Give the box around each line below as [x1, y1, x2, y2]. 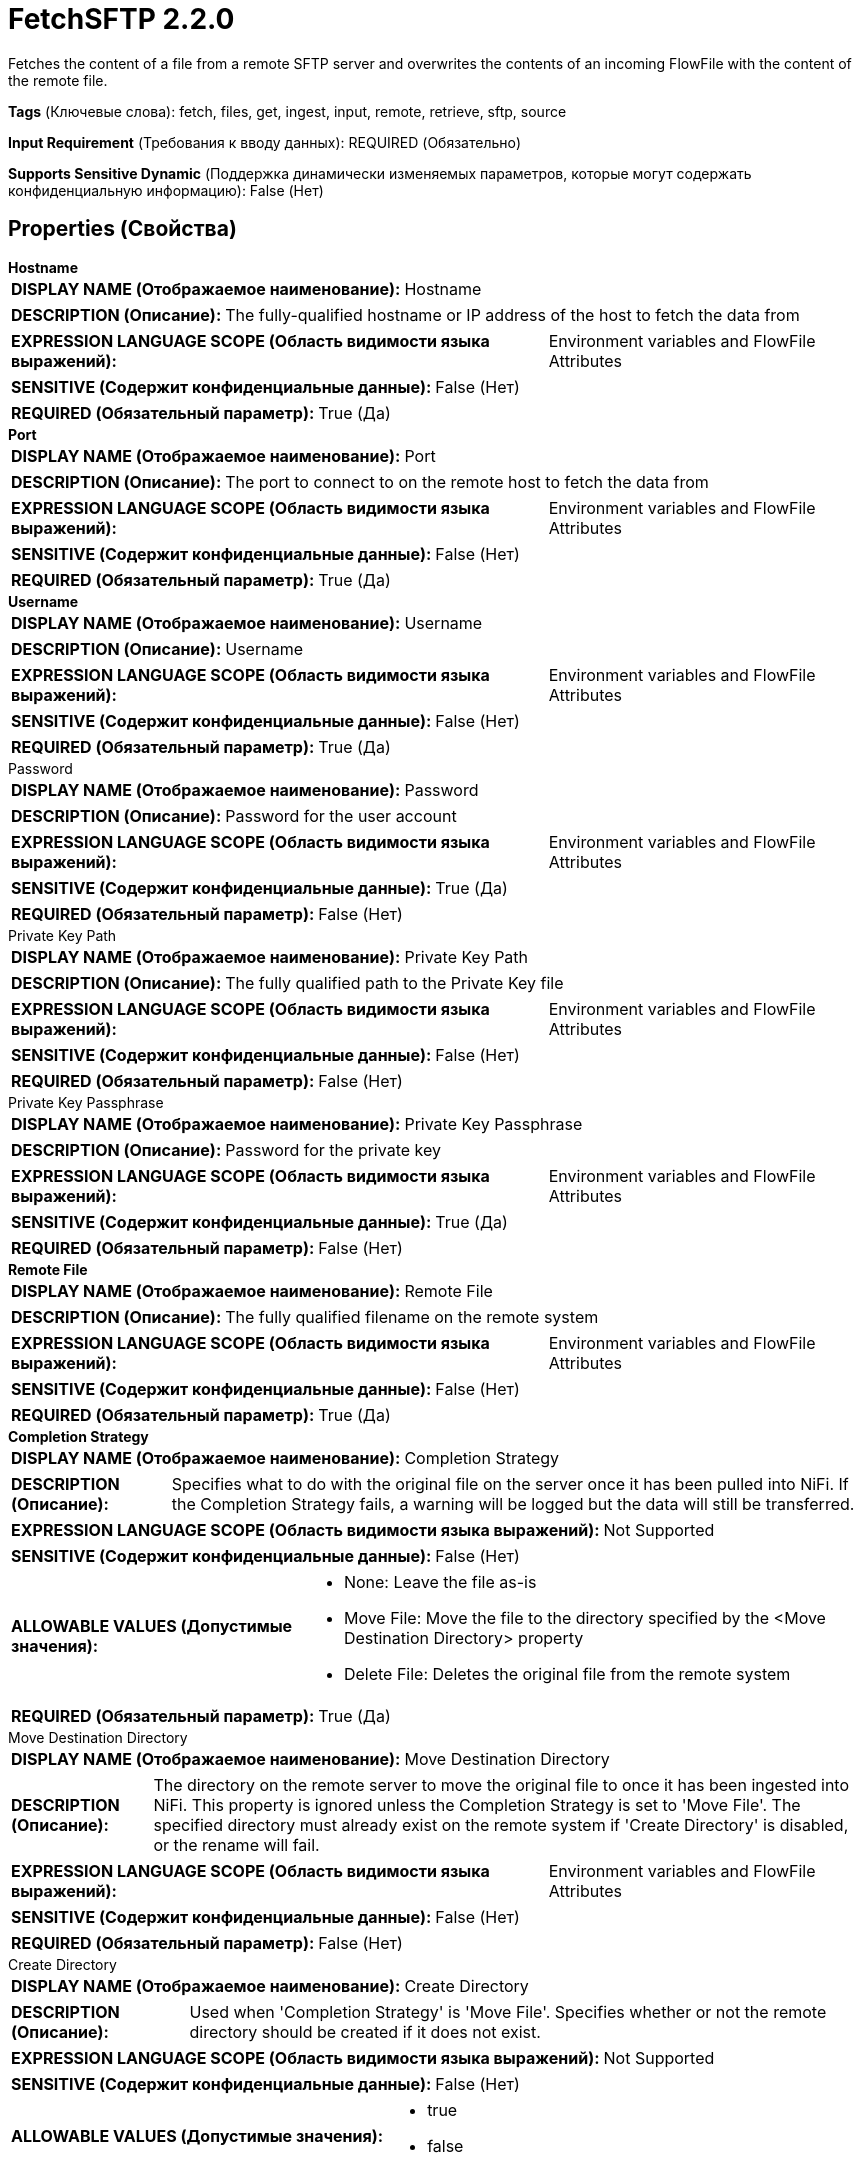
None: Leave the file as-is [343, 1571, 537, 1592]
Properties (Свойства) [8, 216, 237, 242]
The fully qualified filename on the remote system [225, 1306, 599, 1327]
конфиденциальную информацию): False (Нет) [8, 181, 324, 199]
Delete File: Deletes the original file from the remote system [343, 1663, 791, 1684]
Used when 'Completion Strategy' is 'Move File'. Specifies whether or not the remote [189, 2001, 827, 2022]
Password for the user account [225, 805, 457, 826]
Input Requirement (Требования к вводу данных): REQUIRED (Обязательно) [8, 133, 522, 151]
